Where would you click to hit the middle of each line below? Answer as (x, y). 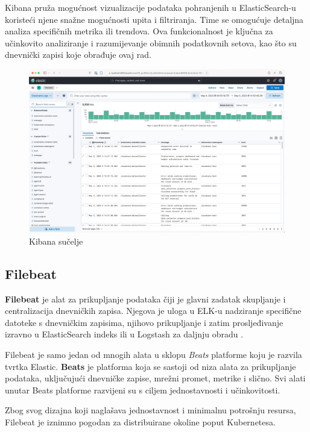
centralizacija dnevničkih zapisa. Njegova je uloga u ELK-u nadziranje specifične (153, 311)
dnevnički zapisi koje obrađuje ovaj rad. (78, 55)
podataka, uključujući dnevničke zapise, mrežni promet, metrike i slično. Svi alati (155, 378)
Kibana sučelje (56, 241)
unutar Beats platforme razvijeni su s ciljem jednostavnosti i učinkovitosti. (143, 390)
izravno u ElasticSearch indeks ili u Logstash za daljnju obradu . (124, 334)
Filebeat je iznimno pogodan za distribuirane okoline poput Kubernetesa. (140, 421)
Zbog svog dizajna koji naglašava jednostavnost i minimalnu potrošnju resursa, (150, 410)
